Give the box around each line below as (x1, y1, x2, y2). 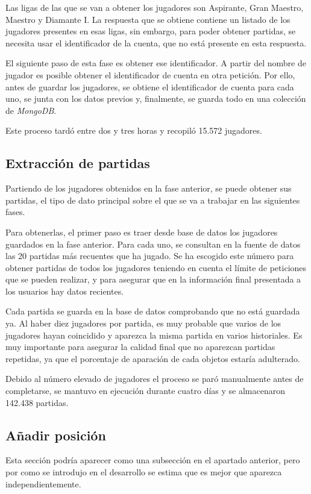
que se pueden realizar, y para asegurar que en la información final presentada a (5, 273, 301, 286)
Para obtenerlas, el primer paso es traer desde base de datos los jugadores (5, 225, 278, 238)
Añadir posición (5, 425, 106, 444)
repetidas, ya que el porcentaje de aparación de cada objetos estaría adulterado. (5, 352, 300, 364)
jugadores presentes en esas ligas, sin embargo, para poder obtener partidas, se (5, 25, 296, 37)
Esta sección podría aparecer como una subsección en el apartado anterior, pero (5, 454, 300, 466)
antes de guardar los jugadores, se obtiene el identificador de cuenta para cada (5, 80, 294, 93)
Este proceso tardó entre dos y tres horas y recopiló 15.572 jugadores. (5, 124, 262, 137)
